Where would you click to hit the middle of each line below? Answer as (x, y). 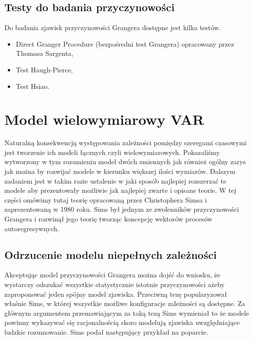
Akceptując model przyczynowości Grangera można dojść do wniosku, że (112, 275)
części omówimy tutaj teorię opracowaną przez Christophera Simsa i (106, 199)
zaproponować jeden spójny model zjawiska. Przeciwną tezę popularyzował (116, 294)
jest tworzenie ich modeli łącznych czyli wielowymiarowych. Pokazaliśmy (112, 152)
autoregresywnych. (32, 228)
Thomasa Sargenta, (44, 53)
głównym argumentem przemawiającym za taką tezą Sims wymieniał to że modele (127, 313)
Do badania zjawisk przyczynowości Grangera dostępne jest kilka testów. (113, 27)
